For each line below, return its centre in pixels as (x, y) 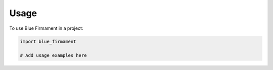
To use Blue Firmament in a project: (46, 28)
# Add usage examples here (53, 56)
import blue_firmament (48, 41)
